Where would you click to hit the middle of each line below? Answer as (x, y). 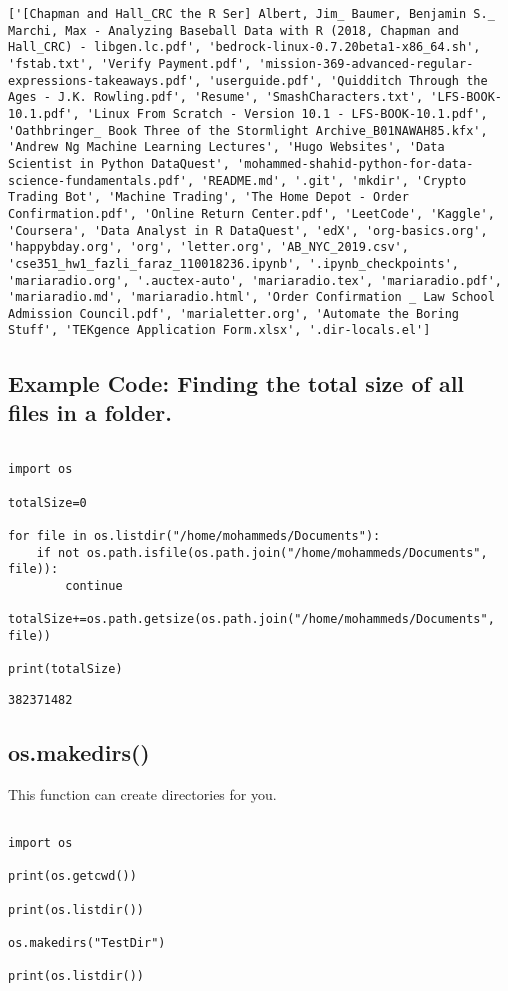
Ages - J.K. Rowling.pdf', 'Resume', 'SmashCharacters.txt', (216, 97)
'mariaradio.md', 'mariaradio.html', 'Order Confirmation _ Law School (251, 297)
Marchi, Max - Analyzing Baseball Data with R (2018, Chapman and (234, 30)
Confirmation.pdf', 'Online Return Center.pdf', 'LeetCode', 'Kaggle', (251, 213)
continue (94, 585)
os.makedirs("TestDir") (87, 942)
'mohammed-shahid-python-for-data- (355, 163)
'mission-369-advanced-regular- (366, 63)
